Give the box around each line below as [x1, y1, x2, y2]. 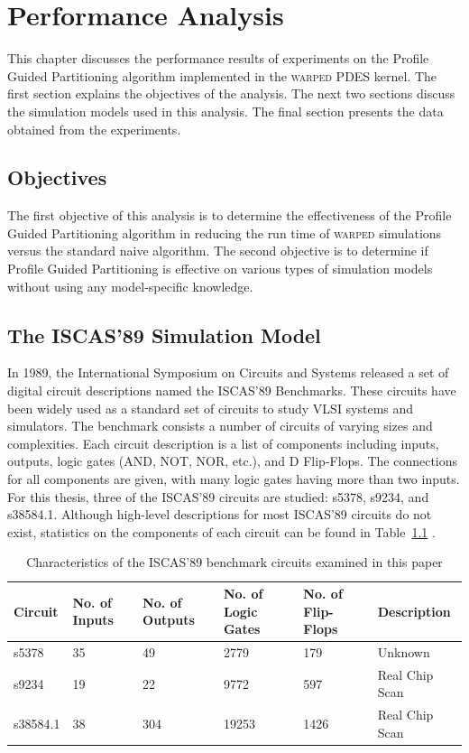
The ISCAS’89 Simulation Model [7, 321, 321, 349]
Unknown [377, 643, 430, 662]
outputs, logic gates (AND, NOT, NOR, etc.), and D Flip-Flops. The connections [7, 451, 458, 470]
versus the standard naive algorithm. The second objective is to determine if [7, 241, 428, 260]
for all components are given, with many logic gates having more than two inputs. [7, 469, 460, 488]
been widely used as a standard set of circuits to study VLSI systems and [7, 398, 414, 417]
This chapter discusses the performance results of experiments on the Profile [7, 49, 429, 68]
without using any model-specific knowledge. [7, 276, 253, 295]
